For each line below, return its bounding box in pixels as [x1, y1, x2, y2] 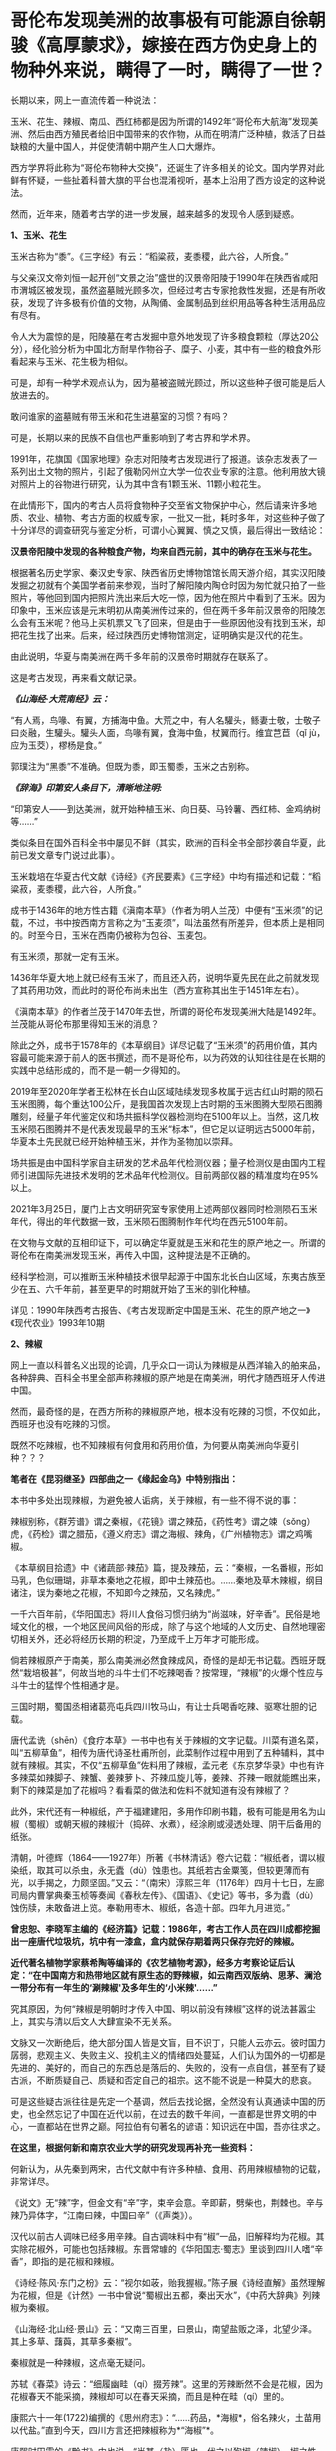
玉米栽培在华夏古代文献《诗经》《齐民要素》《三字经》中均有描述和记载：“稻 [10, 870, 322, 882]
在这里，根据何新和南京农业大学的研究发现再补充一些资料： [10, 2141, 256, 2153]
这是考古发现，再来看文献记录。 [10, 671, 142, 683]
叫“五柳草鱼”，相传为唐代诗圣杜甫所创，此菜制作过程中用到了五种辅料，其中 [10, 1746, 325, 1758]
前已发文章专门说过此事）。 [10, 849, 120, 861]
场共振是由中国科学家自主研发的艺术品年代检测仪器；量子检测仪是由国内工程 [10, 1156, 326, 1168]
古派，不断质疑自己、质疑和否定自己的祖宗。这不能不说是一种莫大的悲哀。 [10, 2074, 317, 2086]
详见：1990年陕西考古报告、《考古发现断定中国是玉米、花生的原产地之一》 [10, 1304, 311, 1316]
